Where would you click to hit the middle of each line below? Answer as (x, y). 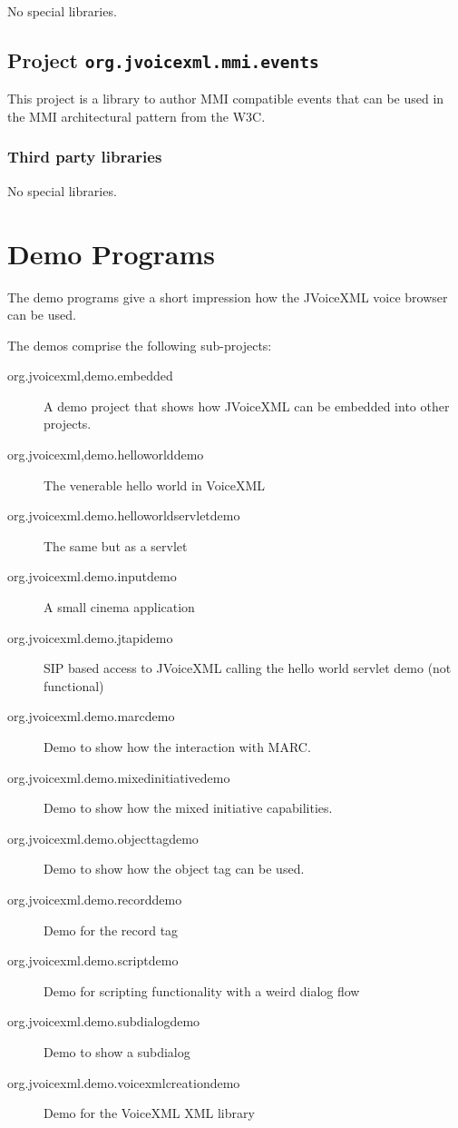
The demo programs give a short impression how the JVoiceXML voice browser (228, 297)
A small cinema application (119, 607)
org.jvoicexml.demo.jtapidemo (90, 637)
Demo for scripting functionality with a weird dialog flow (202, 990)
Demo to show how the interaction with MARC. (177, 747)
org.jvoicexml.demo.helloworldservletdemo (124, 515)
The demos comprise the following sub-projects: (140, 345)
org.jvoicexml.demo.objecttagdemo (103, 838)
